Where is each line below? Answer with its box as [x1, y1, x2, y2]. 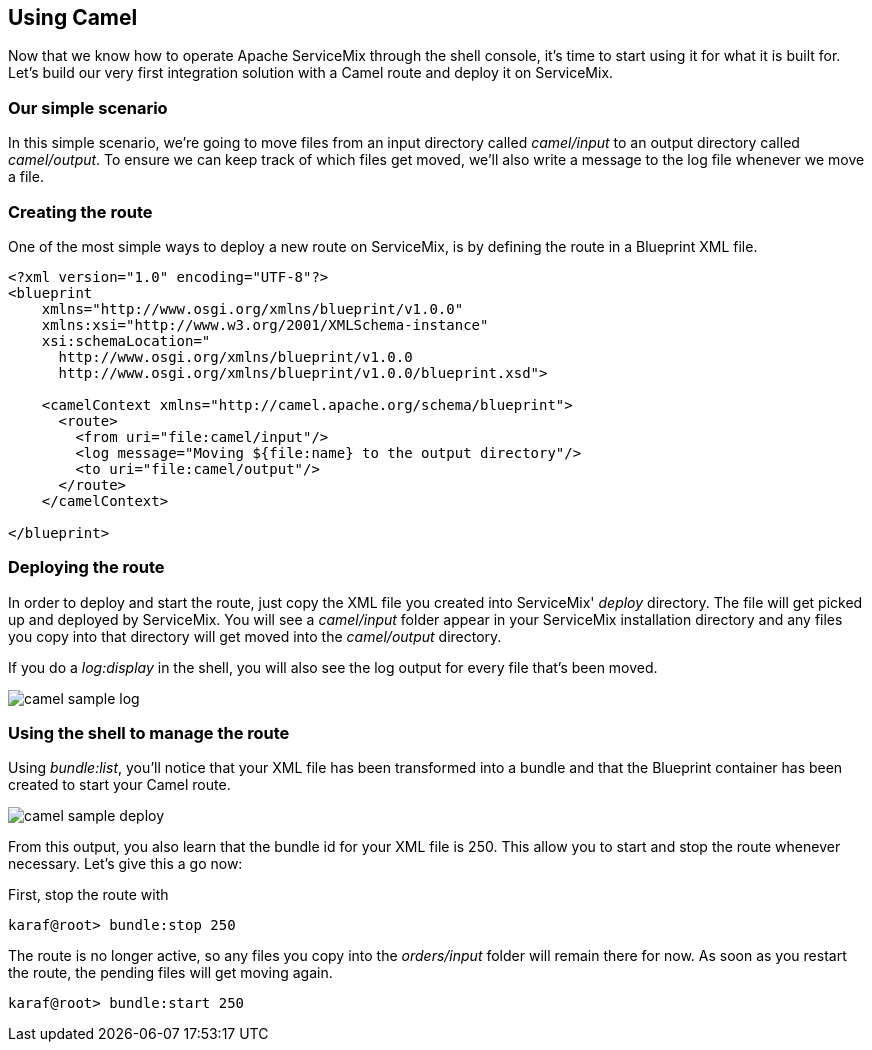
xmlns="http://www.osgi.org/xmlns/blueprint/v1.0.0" [41, 300, 464, 317]
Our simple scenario [8, 97, 168, 118]
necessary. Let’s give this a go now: [8, 855, 243, 873]
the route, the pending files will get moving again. [8, 964, 333, 982]
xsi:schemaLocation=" [41, 332, 211, 349]
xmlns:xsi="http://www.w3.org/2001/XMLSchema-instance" [41, 316, 489, 333]
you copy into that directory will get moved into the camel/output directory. [8, 627, 502, 645]
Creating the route [8, 201, 153, 222]
